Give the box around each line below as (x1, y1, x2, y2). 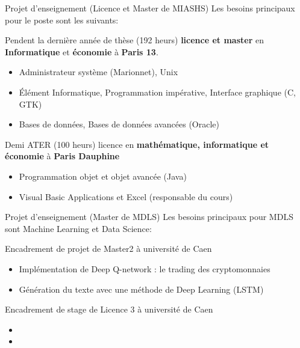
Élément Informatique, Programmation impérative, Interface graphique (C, (19, 85, 296, 98)
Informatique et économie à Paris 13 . (5, 45, 158, 58)
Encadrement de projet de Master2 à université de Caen (5, 242, 212, 255)
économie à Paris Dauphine (5, 150, 120, 162)
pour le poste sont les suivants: (5, 13, 119, 26)
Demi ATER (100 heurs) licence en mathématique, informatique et (5, 138, 269, 150)
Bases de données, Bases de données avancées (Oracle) (19, 118, 220, 130)
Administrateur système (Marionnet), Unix (19, 66, 178, 78)
